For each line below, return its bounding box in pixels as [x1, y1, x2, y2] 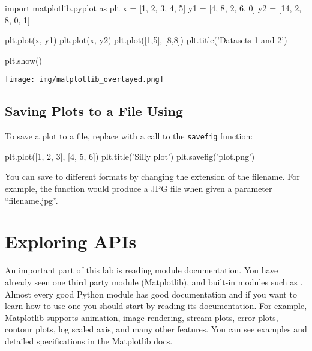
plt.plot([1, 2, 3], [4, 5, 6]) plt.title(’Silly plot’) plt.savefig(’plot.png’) [5, 150, 255, 162]
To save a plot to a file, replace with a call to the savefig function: [5, 130, 253, 142]
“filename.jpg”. [5, 194, 58, 206]
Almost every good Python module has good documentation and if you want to [5, 287, 297, 300]
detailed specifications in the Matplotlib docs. [5, 334, 173, 347]
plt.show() [5, 53, 42, 66]
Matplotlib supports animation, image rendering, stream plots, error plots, [5, 311, 278, 323]
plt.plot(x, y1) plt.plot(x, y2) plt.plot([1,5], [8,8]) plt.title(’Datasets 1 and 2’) [5, 34, 287, 46]
